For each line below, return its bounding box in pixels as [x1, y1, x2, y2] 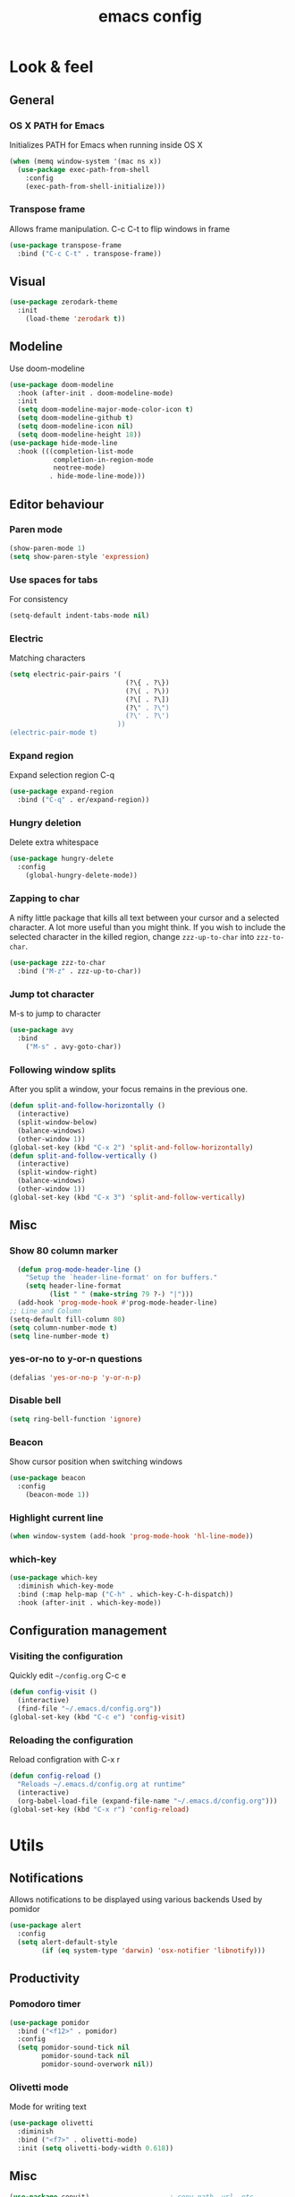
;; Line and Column [9, 1306, 82, 1315]
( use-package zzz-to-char [9, 959, 105, 968]
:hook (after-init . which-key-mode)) [17, 1598, 163, 1607]
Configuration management [9, 1624, 167, 1638]
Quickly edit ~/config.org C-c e [9, 1670, 127, 1681]
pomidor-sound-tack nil [41, 2052, 130, 2061]
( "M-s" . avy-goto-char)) [25, 1042, 122, 1052]
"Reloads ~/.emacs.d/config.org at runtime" [17, 1779, 186, 1788]
